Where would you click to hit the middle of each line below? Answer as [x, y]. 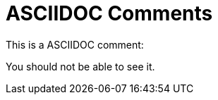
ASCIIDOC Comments [109, 13]
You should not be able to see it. [80, 66]
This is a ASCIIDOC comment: [75, 44]
